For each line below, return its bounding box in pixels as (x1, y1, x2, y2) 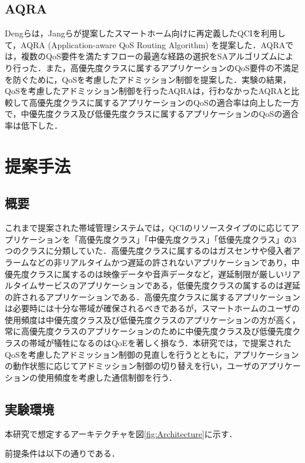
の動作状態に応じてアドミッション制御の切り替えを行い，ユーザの (5, 360, 260, 372)
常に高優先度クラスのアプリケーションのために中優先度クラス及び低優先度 (5, 325, 293, 337)
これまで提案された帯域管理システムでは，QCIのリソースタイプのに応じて (5, 222, 291, 234)
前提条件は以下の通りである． (5, 447, 120, 459)
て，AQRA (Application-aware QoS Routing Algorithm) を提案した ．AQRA (5, 38, 286, 51)
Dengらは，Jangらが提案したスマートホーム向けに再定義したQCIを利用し (5, 27, 286, 39)
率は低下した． (5, 119, 62, 131)
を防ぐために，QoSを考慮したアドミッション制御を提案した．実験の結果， (5, 73, 291, 85)
